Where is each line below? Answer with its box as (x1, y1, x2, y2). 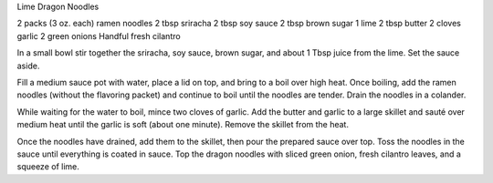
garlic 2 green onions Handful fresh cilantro (16, 30, 182, 41)
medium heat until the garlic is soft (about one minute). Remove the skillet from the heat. (16, 119, 349, 130)
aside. (16, 60, 40, 71)
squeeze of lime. (16, 161, 79, 172)
